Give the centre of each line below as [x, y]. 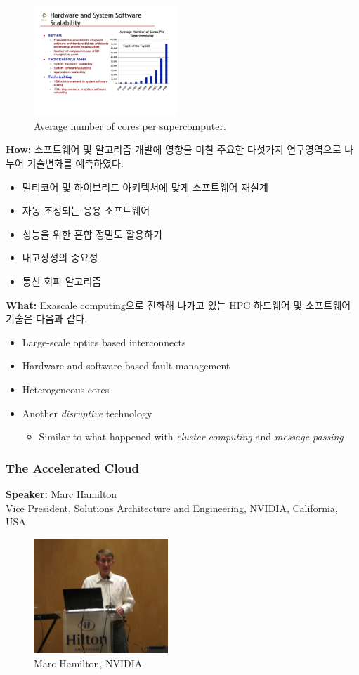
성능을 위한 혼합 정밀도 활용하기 [92, 234]
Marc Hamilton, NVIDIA [88, 663]
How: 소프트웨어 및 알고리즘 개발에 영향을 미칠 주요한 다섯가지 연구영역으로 [174, 149]
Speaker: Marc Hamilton [61, 493]
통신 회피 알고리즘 [62, 281]
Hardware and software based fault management [126, 366]
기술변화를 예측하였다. [75, 163]
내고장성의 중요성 [60, 257]
